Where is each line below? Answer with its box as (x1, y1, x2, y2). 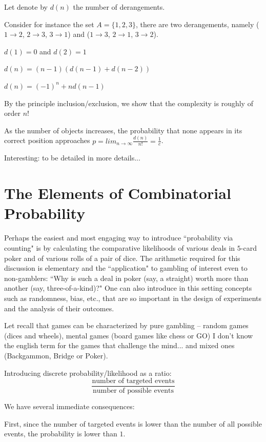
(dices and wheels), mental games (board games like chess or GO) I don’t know (4, 330, 253, 340)
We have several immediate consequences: (4, 401, 135, 412)
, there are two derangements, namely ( (135, 18, 259, 29)
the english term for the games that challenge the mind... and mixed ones (4, 340, 235, 351)
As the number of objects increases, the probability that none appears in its (4, 125, 242, 135)
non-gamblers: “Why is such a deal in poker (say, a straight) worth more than (4, 272, 249, 283)
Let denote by (4, 2, 48, 12)
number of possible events (92, 387, 174, 395)
